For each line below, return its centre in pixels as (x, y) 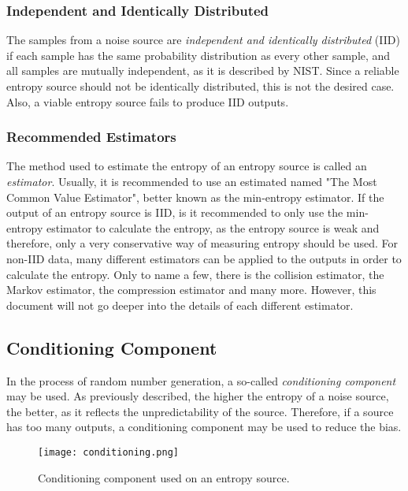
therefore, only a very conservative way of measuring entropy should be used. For (202, 243)
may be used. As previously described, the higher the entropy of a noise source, (198, 396)
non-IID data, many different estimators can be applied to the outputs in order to (204, 258)
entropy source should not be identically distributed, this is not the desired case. (200, 86)
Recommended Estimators (91, 137)
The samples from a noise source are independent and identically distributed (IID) (203, 40)
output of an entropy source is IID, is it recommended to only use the (175, 212)
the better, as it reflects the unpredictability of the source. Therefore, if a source (200, 411)
